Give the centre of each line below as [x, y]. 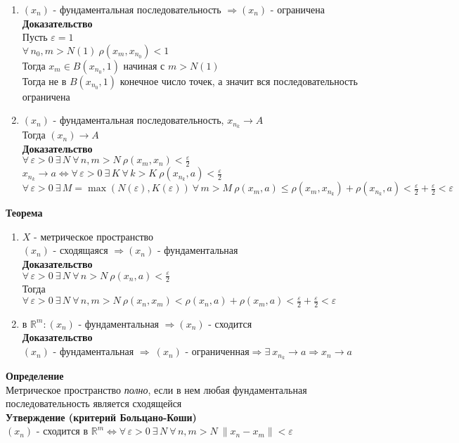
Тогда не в [44, 81]
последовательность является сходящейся [94, 403]
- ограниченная [217, 351]
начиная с [144, 65]
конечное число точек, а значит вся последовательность [239, 81]
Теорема [24, 213]
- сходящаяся [80, 250]
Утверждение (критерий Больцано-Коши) [101, 417]
